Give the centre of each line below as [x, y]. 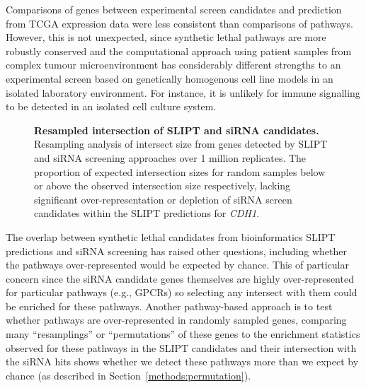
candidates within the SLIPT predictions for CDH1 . [147, 213]
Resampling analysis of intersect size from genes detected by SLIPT [181, 144]
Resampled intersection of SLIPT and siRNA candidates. [177, 130]
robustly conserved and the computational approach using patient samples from [179, 51]
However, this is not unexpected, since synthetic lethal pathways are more [166, 37]
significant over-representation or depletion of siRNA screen [163, 199]
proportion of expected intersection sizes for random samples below [180, 171]
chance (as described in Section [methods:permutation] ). [128, 375]
